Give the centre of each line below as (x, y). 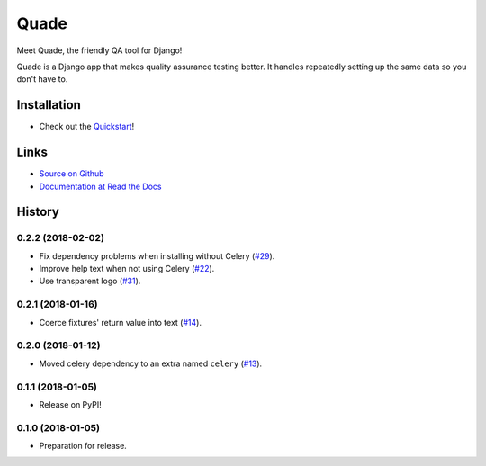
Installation (49, 105)
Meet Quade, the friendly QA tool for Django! (99, 50)
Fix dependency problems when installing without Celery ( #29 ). (157, 255)
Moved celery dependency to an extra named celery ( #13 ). (151, 363)
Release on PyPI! (71, 404)
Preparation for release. (83, 446)
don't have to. (42, 79)
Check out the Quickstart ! (87, 127)
